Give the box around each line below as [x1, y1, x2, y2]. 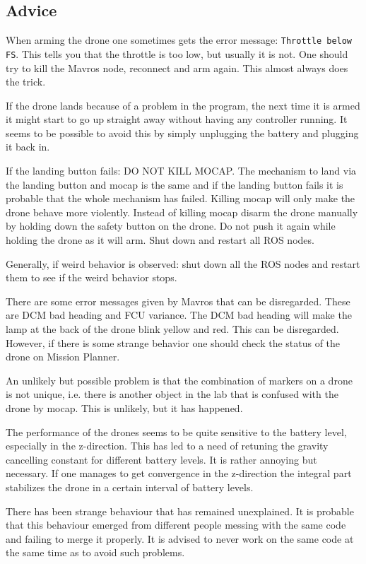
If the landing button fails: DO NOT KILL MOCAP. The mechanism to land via [6, 163, 357, 178]
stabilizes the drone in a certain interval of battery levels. [6, 479, 254, 494]
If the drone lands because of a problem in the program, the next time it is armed [6, 98, 360, 112]
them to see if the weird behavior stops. [6, 270, 177, 285]
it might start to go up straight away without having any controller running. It [6, 112, 348, 127]
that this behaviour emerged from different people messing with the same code [6, 517, 346, 532]
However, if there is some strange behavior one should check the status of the [6, 335, 341, 350]
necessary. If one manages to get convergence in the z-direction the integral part [6, 466, 352, 481]
